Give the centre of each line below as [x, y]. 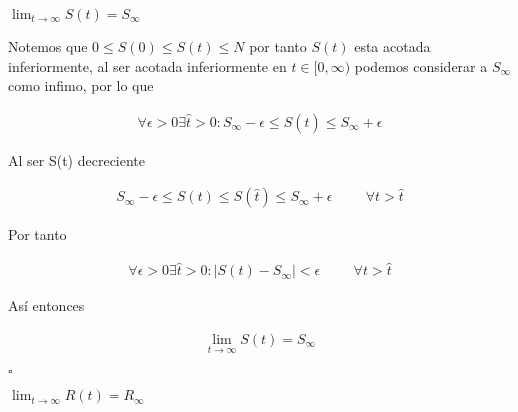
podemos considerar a [421, 65]
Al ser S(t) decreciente [77, 159]
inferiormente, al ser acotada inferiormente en [147, 65]
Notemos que [48, 46]
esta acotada [392, 46]
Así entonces [46, 305]
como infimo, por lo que [81, 85]
